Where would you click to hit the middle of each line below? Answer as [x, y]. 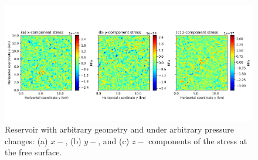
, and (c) [114, 140]
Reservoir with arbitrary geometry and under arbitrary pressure [119, 129]
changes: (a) [26, 140]
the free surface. [33, 152]
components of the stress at [198, 140]
